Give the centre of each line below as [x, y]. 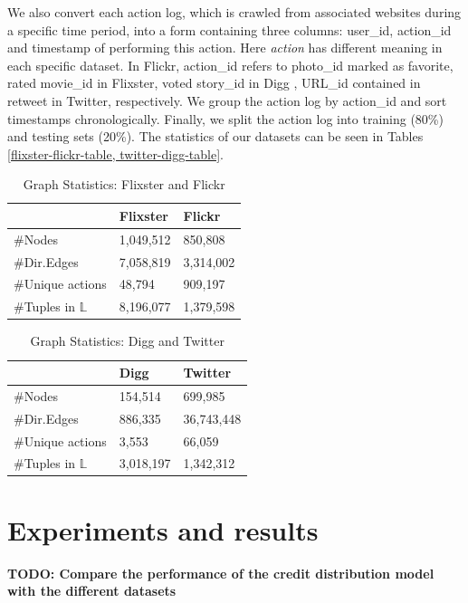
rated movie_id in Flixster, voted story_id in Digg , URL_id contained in [214, 83]
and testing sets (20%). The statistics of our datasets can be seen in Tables [215, 136]
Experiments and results [163, 529]
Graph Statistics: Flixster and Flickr [124, 184]
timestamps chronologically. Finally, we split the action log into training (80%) [225, 118]
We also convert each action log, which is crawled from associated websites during [234, 12]
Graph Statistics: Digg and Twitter [127, 341]
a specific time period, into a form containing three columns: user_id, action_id [229, 29]
